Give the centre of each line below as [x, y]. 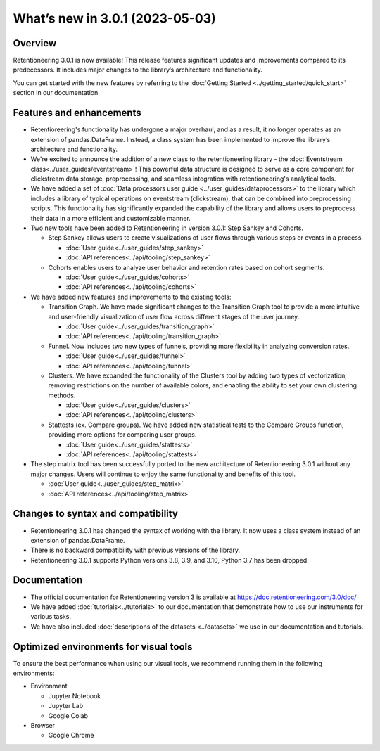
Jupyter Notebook [75, 695]
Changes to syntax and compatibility [96, 514]
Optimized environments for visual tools [103, 647]
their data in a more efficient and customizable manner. [111, 218]
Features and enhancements [77, 113]
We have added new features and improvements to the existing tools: [131, 297]
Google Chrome [71, 736]
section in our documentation [56, 93]
